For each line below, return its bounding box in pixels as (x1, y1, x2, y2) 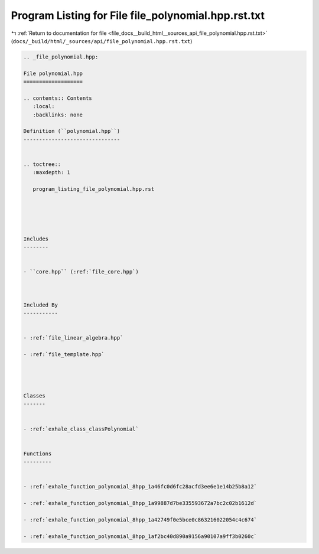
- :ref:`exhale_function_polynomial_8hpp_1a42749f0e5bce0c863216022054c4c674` (23, 516, 257, 523)
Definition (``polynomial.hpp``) (23, 128, 121, 135)
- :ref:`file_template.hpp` (23, 351, 105, 357)
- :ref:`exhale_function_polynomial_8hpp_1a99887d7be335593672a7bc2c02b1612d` (23, 500, 257, 507)
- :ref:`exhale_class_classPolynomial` (23, 425, 139, 432)
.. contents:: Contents (23, 94, 93, 102)
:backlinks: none (32, 111, 83, 118)
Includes (23, 235, 49, 242)
